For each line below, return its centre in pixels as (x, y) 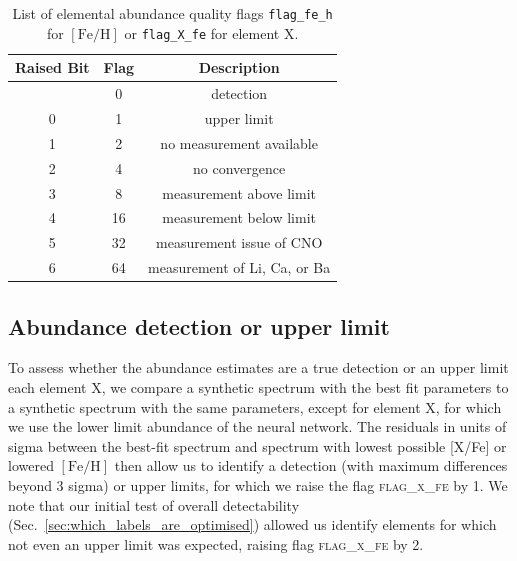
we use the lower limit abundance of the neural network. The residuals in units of (257, 426)
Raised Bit (52, 67)
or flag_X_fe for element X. (211, 32)
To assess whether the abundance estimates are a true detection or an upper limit (258, 367)
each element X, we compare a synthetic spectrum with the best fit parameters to (258, 386)
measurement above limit (239, 192)
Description (239, 67)
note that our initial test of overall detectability (154, 504)
